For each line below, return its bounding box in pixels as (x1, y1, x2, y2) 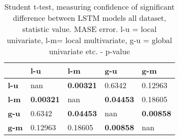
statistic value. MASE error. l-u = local (22, 23, 157, 34)
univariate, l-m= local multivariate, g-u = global (7, 34, 172, 46)
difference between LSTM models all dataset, (13, 12, 166, 23)
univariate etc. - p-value (49, 46, 130, 57)
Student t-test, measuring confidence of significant (4, 1, 175, 12)
